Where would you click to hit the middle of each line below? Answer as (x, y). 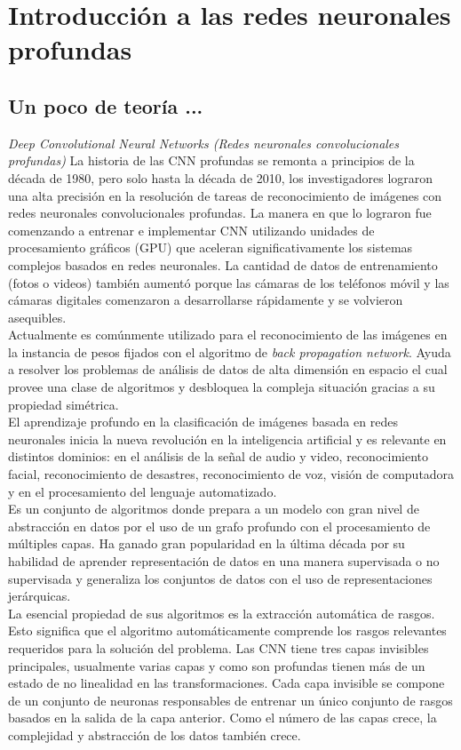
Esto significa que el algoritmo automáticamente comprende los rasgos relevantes (227, 630)
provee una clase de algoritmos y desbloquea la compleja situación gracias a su (222, 387)
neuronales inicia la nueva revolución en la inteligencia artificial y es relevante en (227, 439)
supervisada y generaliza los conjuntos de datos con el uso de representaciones (220, 578)
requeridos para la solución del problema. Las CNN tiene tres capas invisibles (219, 647)
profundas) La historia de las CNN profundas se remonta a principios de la (211, 160)
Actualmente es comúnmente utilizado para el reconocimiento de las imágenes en (228, 335)
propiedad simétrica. (64, 404)
